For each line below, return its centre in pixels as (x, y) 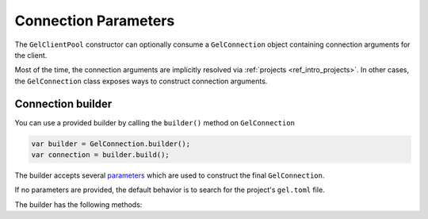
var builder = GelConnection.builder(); (111, 144)
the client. (31, 55)
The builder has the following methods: (78, 204)
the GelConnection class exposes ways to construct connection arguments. (141, 81)
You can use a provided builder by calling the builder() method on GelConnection (155, 122)
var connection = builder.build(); (100, 155)
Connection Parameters (95, 21)
